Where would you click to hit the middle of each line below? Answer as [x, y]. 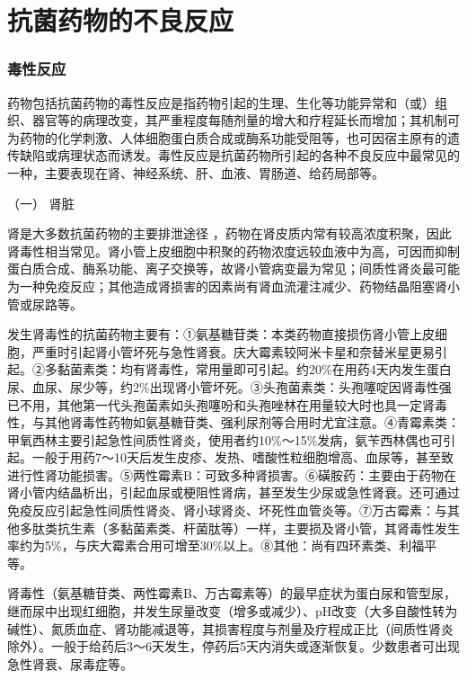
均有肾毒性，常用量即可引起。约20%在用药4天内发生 [273, 369]
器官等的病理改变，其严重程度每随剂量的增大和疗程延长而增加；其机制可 [246, 120]
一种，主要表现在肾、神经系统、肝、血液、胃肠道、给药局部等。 [196, 172]
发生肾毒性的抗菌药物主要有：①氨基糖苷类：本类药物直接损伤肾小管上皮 [221, 334]
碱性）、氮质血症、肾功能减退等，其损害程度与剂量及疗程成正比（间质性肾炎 [230, 628]
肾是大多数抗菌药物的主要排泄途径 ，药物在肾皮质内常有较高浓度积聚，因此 [229, 233]
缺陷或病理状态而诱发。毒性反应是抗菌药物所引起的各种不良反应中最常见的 [239, 155]
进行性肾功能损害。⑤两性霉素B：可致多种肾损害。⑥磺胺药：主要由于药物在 [232, 474]
